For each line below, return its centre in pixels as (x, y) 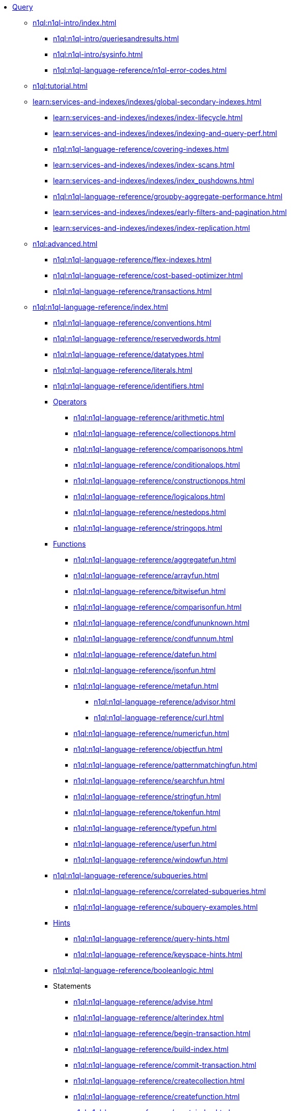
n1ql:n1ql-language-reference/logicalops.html (149, 496)
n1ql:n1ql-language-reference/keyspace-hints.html (158, 954)
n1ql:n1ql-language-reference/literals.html (123, 370)
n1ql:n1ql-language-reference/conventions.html (132, 323)
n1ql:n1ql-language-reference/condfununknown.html (162, 623)
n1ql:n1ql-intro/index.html (75, 23)
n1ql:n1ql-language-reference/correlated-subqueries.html (170, 891)
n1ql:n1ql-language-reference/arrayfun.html (147, 575)
